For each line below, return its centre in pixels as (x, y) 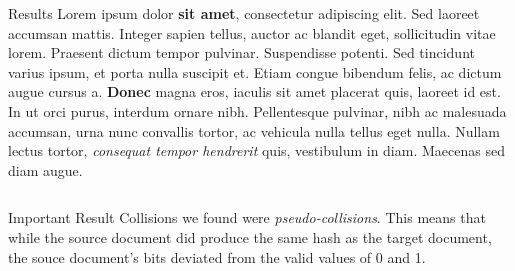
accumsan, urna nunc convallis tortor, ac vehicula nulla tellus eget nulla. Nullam (254, 130)
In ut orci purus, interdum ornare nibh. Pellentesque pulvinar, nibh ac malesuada (257, 110)
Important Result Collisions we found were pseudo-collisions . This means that (247, 217)
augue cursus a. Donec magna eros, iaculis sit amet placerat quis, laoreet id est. (254, 91)
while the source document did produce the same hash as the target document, (250, 236)
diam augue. (45, 169)
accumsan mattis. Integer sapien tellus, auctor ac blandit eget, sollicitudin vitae (252, 32)
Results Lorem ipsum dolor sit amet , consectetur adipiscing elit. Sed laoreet (244, 13)
